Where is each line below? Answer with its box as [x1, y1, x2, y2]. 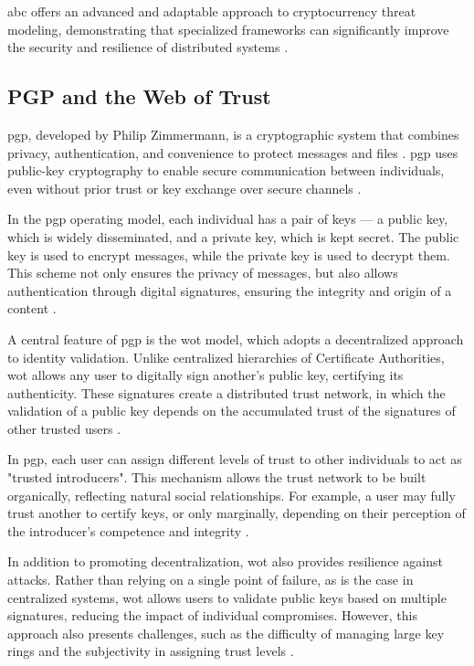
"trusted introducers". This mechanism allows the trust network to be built [7, 468, 427, 487]
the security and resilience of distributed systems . [7, 37, 289, 57]
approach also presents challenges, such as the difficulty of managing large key [7, 623, 445, 642]
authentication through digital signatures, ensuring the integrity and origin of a [7, 280, 452, 300]
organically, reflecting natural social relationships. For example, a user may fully [7, 485, 456, 504]
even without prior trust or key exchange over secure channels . [7, 178, 362, 197]
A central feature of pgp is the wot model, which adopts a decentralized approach [7, 329, 464, 348]
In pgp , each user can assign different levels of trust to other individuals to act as [7, 449, 462, 469]
